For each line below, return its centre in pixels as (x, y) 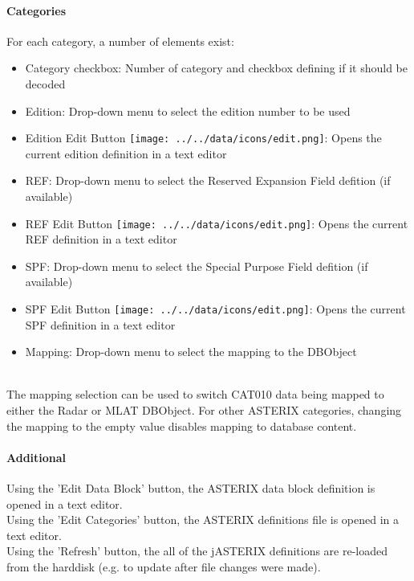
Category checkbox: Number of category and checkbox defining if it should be (217, 68)
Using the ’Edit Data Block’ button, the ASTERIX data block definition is (191, 488)
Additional (37, 457)
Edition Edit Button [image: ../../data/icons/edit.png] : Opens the (203, 138)
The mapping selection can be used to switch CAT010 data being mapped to (195, 394)
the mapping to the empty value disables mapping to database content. (182, 426)
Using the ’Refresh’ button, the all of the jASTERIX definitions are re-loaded (197, 551)
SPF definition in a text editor (100, 324)
